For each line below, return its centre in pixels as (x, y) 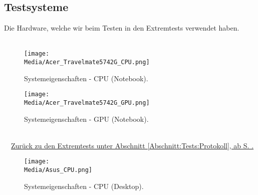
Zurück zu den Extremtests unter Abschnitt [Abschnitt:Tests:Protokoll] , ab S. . (133, 145)
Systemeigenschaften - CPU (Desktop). (84, 186)
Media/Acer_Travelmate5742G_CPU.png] (87, 62)
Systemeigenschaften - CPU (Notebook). (86, 78)
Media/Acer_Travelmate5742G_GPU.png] (87, 103)
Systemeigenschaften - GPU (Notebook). (86, 119)
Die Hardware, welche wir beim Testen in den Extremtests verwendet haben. (122, 28)
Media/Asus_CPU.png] (58, 170)
